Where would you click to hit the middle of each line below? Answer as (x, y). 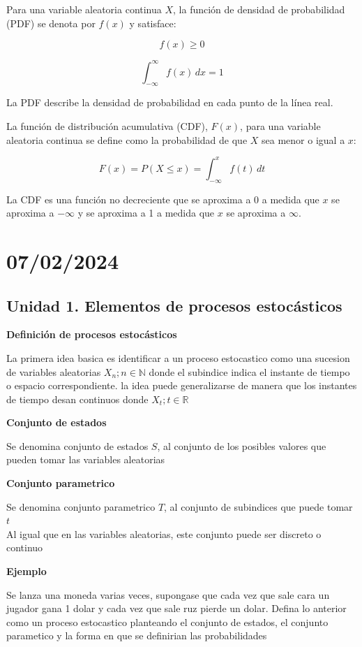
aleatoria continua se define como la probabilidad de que (127, 139)
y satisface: (153, 23)
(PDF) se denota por (51, 23)
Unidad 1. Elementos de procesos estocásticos (174, 305)
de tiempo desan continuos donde (77, 399)
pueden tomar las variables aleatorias (86, 459)
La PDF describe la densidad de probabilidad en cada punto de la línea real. (170, 102)
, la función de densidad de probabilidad (259, 9)
